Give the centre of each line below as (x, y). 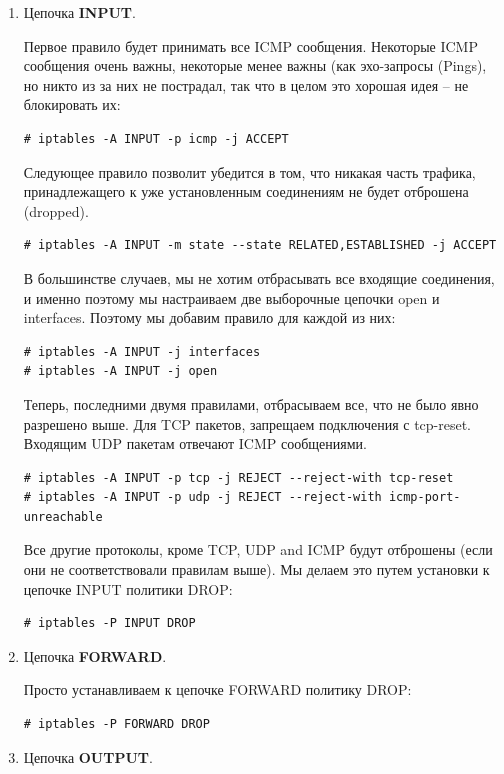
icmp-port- (424, 497)
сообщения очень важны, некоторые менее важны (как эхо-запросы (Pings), (255, 65)
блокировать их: (72, 104)
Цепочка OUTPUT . (88, 756)
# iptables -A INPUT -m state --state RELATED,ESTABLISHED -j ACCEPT (260, 245)
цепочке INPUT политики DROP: (128, 588)
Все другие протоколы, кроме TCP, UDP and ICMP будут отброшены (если (258, 549)
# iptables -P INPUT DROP (109, 623)
